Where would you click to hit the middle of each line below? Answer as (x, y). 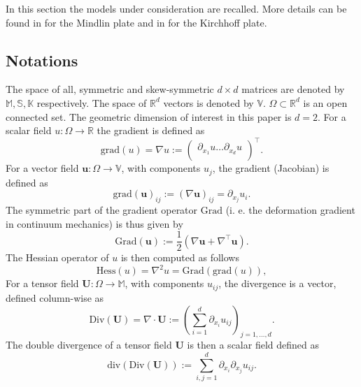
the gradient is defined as (151, 130)
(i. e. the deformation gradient (290, 210)
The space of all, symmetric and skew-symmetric (110, 89)
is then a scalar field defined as (253, 345)
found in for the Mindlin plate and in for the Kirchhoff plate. (136, 22)
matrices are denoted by (293, 89)
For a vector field (42, 168)
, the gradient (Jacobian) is (271, 168)
